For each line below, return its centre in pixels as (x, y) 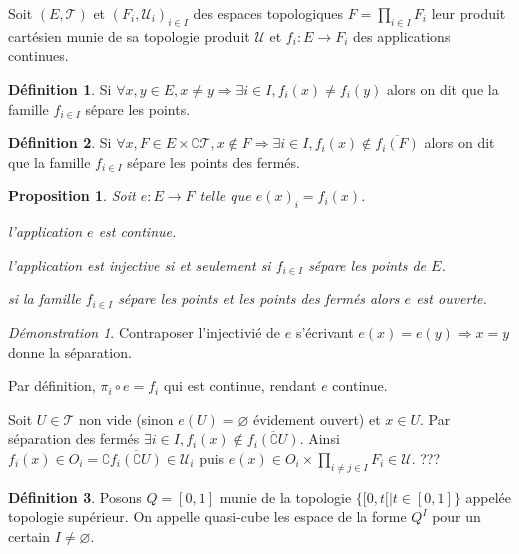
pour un (456, 516)
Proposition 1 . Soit (72, 195)
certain (29, 535)
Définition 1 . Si (60, 88)
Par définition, (52, 385)
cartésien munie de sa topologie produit (129, 35)
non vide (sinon (126, 418)
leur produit (468, 13)
